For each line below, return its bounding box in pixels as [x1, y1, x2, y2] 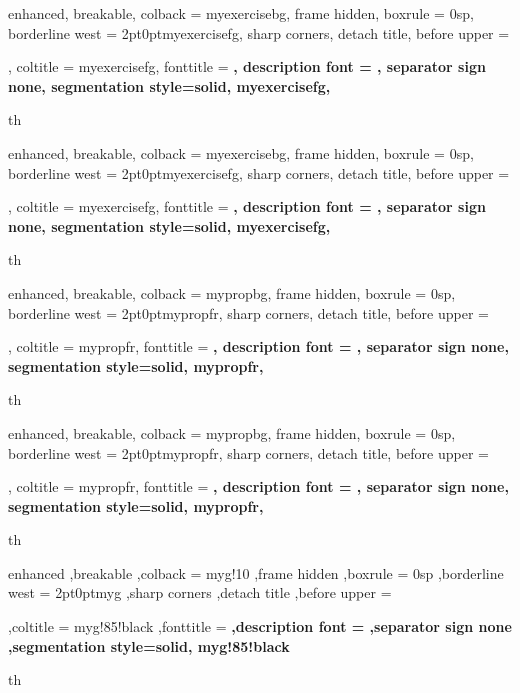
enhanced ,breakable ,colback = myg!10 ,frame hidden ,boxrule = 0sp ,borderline [8, 562, 504, 583]
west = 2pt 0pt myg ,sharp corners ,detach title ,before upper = [8, 582, 392, 603]
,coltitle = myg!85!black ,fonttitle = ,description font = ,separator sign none [8, 616, 512, 637]
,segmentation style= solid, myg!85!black [8, 635, 290, 656]
